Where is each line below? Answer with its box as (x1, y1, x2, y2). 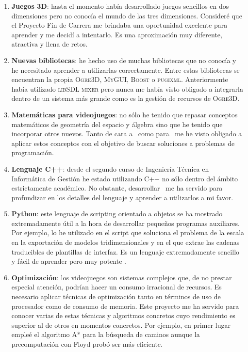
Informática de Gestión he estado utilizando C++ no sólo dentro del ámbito (11, 173, 238, 183)
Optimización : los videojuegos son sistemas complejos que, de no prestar (11, 272, 232, 282)
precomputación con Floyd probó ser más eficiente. (11, 339, 163, 349)
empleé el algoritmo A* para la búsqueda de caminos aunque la (11, 329, 200, 339)
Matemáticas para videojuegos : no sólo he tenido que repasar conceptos (11, 109, 238, 119)
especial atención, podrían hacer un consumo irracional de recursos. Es (11, 282, 222, 292)
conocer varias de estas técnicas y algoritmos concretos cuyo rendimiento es (11, 310, 235, 320)
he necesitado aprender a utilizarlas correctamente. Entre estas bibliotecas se (11, 64, 240, 75)
